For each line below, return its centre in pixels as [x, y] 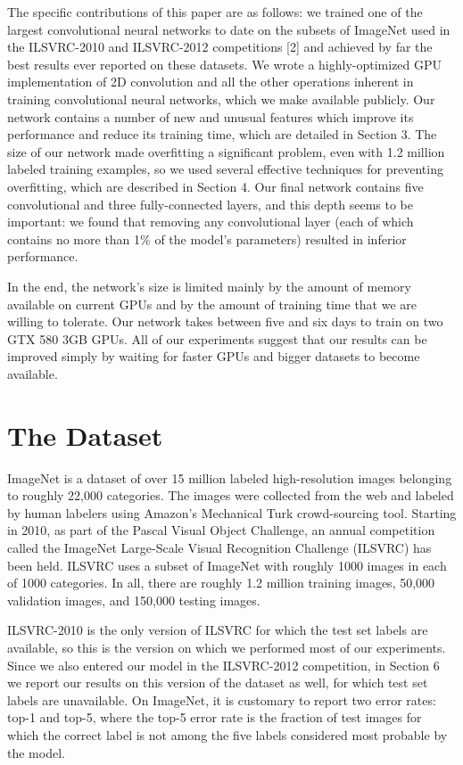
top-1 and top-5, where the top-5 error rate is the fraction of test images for [215, 717]
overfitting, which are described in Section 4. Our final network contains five [215, 186]
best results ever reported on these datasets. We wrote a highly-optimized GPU [225, 64]
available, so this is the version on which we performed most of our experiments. [227, 647]
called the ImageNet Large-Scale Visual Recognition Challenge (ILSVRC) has [219, 547]
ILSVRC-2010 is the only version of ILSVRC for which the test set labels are [218, 630]
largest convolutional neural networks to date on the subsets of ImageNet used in [229, 29]
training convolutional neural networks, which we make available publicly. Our [221, 99]
